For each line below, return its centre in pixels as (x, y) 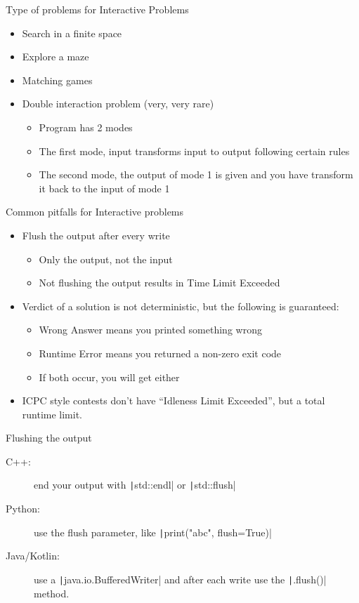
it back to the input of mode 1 (104, 188)
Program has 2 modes (86, 127)
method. (52, 593)
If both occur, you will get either (109, 377)
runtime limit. (52, 414)
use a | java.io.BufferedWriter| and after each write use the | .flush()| (180, 579)
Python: (23, 509)
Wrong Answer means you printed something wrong (150, 330)
